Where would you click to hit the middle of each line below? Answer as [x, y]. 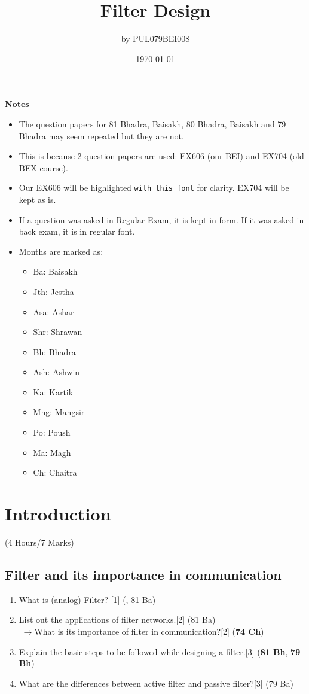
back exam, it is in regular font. [77, 231]
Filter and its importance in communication [143, 574]
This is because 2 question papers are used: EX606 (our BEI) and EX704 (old [161, 156]
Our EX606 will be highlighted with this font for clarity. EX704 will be [154, 188]
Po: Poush [52, 432]
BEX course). [43, 167]
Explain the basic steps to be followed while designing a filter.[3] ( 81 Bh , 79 [160, 651]
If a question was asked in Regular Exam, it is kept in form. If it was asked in [161, 219]
